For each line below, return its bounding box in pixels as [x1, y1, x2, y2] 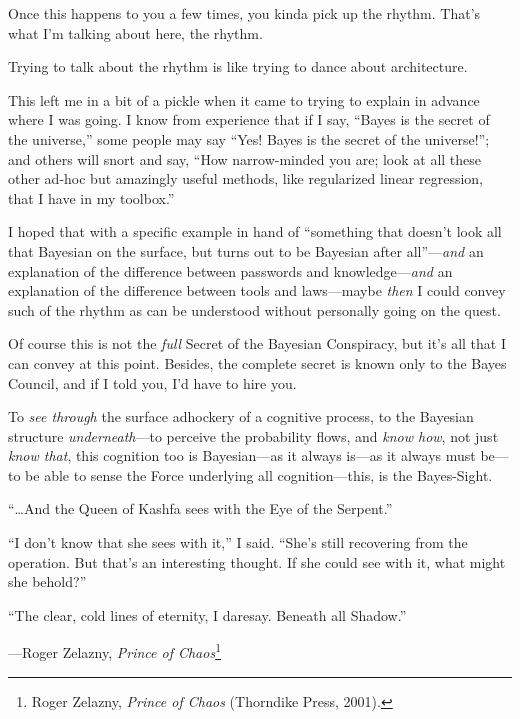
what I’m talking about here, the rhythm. [8, 22, 263, 43]
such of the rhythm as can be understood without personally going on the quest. [8, 299, 501, 320]
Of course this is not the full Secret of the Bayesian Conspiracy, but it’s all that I [8, 333, 506, 354]
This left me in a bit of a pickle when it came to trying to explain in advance [8, 89, 480, 110]
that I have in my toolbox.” [8, 187, 175, 208]
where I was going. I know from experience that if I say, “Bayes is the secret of [8, 109, 490, 130]
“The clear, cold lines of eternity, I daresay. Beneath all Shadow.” [8, 604, 407, 625]
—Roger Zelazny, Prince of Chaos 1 [8, 639, 221, 663]
